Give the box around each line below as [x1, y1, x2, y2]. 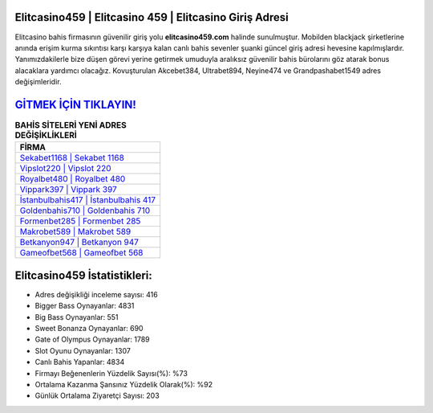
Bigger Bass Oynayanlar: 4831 [34, 301, 135, 311]
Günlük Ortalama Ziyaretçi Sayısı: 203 [34, 391, 160, 401]
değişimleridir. [14, 77, 62, 87]
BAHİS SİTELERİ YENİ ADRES [14, 120, 127, 131]
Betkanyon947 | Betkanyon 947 [19, 237, 140, 248]
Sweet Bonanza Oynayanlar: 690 [34, 324, 144, 333]
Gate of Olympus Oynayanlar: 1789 [34, 334, 150, 345]
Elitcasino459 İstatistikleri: [14, 268, 152, 282]
